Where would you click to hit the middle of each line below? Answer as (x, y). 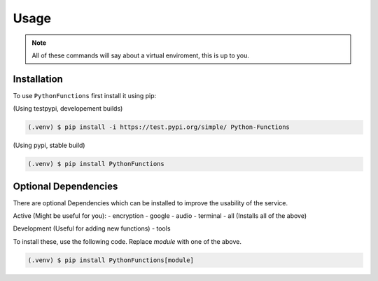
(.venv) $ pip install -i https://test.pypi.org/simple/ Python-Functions (159, 127)
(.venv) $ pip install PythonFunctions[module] (111, 260)
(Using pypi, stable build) (49, 145)
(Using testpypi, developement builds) (68, 109)
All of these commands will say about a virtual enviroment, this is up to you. (141, 55)
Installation (38, 79)
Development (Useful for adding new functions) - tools (92, 228)
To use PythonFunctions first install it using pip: (85, 95)
